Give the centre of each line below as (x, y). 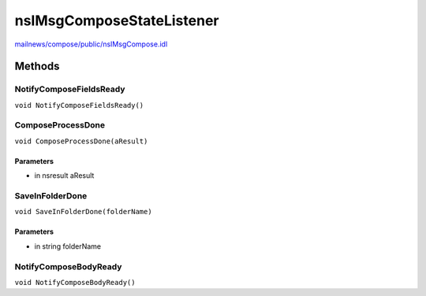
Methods (37, 67)
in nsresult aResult (64, 176)
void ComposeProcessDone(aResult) (81, 141)
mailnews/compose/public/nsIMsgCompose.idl (91, 44)
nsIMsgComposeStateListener (117, 20)
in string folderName (68, 246)
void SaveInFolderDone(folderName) (84, 212)
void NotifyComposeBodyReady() (75, 282)
